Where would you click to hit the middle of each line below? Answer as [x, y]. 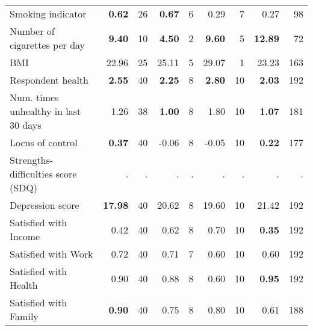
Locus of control [44, 142]
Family [24, 316]
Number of [32, 31]
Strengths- [32, 160]
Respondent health [49, 80]
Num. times [34, 97]
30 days [26, 125]
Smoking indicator [48, 14]
